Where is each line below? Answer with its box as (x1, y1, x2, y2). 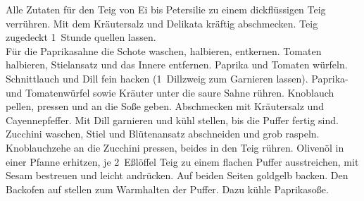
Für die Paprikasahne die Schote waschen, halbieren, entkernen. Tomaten (6, 43, 322, 58)
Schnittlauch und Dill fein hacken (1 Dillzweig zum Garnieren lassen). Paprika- (6, 71, 349, 85)
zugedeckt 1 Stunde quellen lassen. (6, 30, 156, 44)
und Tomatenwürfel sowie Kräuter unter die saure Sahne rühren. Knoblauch (6, 85, 334, 99)
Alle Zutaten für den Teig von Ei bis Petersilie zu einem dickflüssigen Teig (6, 2, 326, 16)
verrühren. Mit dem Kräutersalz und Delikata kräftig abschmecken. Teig (6, 16, 318, 30)
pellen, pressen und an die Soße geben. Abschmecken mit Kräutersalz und (6, 99, 324, 114)
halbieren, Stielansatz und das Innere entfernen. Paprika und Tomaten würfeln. (6, 57, 348, 72)
